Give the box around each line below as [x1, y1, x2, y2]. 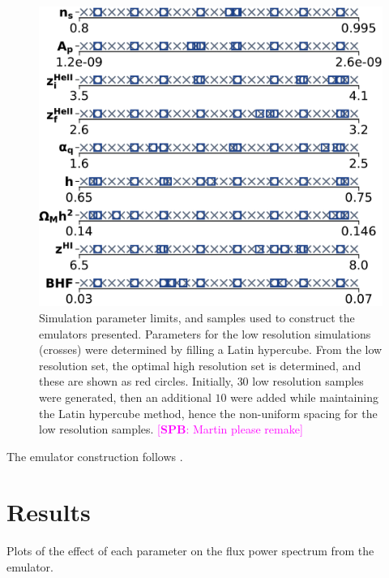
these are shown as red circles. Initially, [39, 373, 233, 390]
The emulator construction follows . [6, 447, 183, 464]
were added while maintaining [230, 388, 378, 405]
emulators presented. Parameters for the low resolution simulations [39, 325, 371, 342]
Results [6, 495, 91, 528]
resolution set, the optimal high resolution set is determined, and [39, 356, 361, 373]
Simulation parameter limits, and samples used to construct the [39, 308, 355, 326]
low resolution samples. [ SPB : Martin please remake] [39, 421, 303, 438]
